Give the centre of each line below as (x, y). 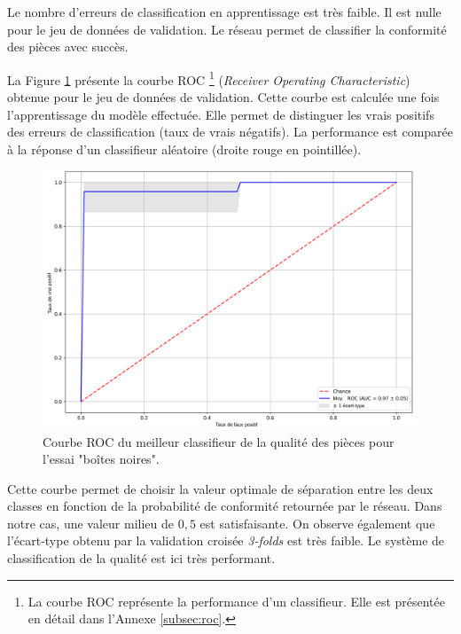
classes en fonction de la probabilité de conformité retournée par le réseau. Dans (225, 506)
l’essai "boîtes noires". (101, 459)
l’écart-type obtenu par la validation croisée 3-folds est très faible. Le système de (226, 540)
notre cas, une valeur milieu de (90, 523)
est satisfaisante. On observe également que (317, 523)
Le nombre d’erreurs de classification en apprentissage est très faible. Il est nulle (224, 12)
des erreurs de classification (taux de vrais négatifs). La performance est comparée (230, 132)
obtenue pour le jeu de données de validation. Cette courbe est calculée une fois (223, 97)
